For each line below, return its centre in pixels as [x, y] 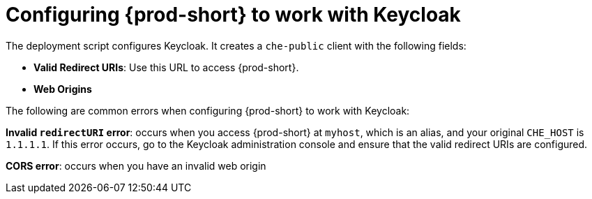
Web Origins [63, 89]
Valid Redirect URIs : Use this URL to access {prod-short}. [166, 67]
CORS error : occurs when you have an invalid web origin [136, 165]
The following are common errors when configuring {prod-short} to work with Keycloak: [208, 110]
